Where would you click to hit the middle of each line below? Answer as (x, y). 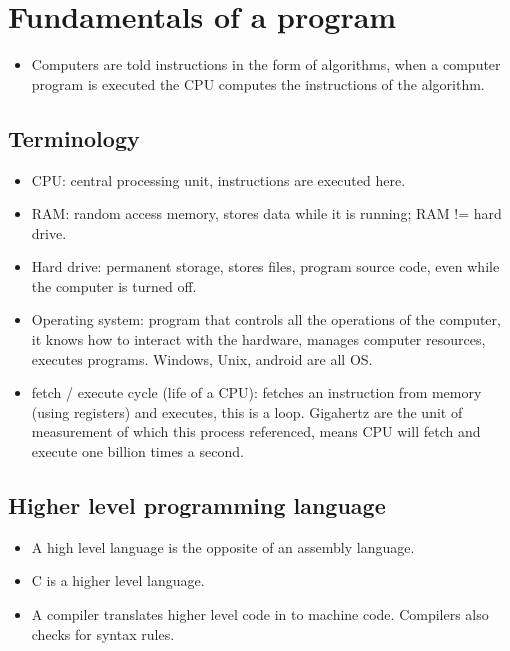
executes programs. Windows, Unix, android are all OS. (202, 358)
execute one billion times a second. (137, 451)
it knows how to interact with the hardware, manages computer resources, (258, 339)
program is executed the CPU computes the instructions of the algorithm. (258, 83)
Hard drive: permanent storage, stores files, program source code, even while (265, 266)
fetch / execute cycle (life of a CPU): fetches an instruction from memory (256, 392)
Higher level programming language (197, 505)
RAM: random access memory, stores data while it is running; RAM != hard (266, 213)
